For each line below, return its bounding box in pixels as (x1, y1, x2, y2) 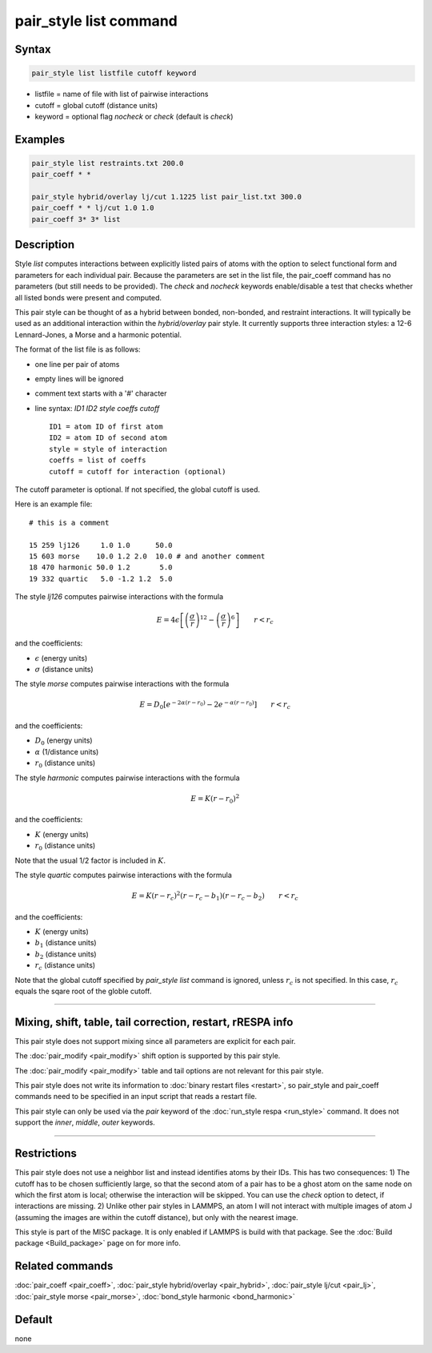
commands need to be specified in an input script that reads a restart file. (14, 1092, 258, 1101)
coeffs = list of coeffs (49, 456, 146, 465)
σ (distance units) (34, 664, 94, 674)
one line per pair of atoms (34, 359, 120, 368)
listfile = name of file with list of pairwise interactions (34, 89, 209, 99)
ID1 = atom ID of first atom (49, 422, 163, 432)
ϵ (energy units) (34, 653, 88, 662)
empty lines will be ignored (34, 373, 124, 384)
